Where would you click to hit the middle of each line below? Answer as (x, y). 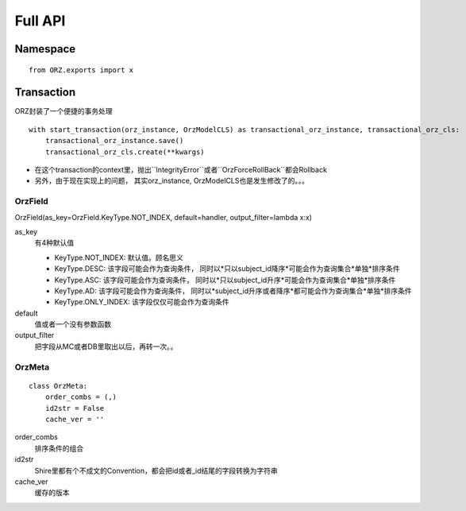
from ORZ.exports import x (81, 70)
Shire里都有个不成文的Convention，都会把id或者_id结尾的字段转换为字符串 (156, 470)
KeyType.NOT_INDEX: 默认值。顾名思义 (119, 257)
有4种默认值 (54, 243)
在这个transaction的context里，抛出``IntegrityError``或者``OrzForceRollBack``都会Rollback (181, 170)
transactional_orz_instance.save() (114, 141)
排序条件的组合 (59, 448)
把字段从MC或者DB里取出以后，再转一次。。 (106, 346)
